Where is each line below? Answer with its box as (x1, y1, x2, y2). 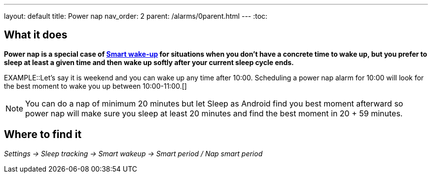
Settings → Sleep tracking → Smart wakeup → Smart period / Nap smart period (4, 149, 263, 158)
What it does (4, 29, 68, 41)
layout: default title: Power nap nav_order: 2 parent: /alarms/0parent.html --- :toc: (4, 12, 268, 20)
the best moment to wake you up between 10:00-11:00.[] (4, 81, 187, 90)
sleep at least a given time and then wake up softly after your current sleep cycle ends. (4, 58, 294, 67)
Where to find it (4, 128, 82, 141)
